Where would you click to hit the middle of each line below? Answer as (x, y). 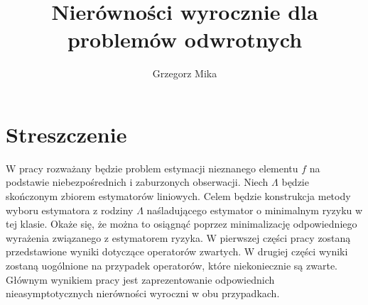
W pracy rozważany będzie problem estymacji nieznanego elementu (152, 168)
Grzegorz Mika (185, 73)
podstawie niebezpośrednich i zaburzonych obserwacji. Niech (137, 182)
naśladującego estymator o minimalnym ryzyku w (255, 210)
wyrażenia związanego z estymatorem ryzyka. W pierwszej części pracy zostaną (178, 237)
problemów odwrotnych (185, 39)
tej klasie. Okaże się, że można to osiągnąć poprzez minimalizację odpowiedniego (182, 224)
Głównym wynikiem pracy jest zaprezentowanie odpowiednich (140, 279)
